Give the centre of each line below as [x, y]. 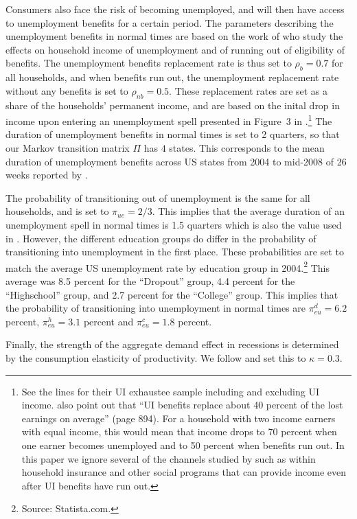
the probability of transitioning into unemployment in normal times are [156, 308]
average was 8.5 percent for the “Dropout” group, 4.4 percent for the [150, 281]
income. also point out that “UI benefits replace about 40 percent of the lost [182, 405]
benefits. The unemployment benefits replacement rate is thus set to [149, 63]
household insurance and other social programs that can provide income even [184, 472]
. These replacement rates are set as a [249, 90]
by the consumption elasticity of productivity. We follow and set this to [156, 357]
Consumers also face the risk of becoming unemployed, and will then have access [175, 9]
